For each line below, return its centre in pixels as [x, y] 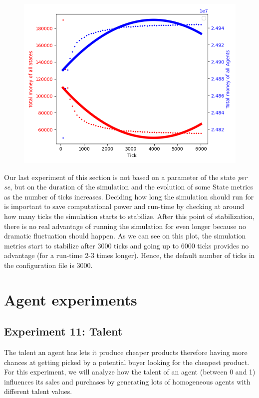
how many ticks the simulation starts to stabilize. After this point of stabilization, [129, 216]
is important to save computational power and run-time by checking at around [124, 206]
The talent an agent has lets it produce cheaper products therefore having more [126, 352]
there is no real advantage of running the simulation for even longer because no [125, 226]
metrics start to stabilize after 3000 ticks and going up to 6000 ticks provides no [127, 245]
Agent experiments [71, 299]
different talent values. [38, 391]
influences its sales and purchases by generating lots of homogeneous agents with [127, 381]
